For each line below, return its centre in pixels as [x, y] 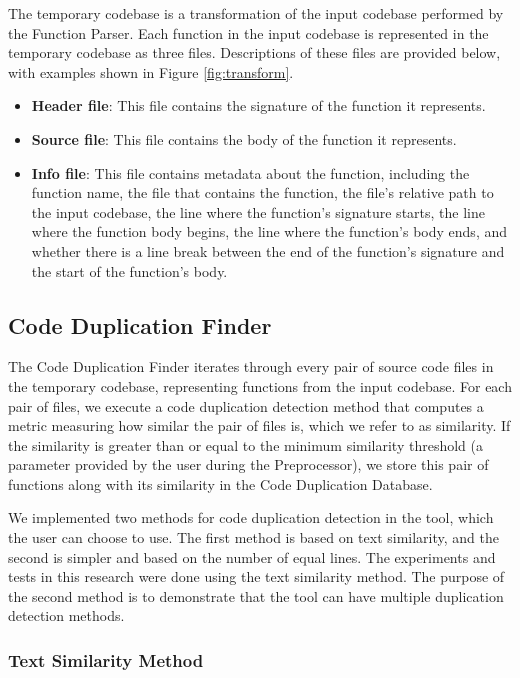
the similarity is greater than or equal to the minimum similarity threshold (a [245, 444]
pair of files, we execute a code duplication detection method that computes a [246, 405]
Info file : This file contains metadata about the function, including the [250, 172]
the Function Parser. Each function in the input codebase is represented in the [248, 32]
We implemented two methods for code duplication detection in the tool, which [251, 517]
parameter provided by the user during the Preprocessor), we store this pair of [248, 464]
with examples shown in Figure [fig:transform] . [151, 71]
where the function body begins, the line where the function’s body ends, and [269, 231]
